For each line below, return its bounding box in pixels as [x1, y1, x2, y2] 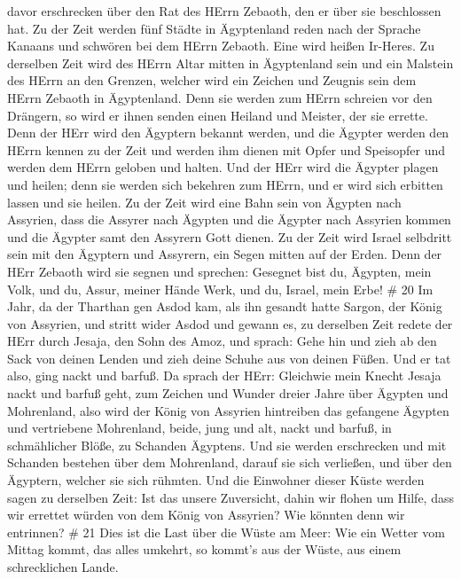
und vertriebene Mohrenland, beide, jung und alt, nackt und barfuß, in [7, 419, 392, 437]
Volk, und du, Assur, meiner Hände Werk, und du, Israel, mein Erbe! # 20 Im [7, 279, 434, 298]
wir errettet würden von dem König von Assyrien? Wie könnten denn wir [7, 505, 405, 524]
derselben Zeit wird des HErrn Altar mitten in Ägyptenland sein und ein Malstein [7, 53, 454, 72]
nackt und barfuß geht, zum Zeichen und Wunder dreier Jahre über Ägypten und [7, 384, 449, 403]
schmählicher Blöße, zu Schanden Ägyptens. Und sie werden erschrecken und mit [7, 435, 447, 454]
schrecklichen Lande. [7, 558, 119, 575]
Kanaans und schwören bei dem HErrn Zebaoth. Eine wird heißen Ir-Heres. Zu [7, 36, 434, 55]
